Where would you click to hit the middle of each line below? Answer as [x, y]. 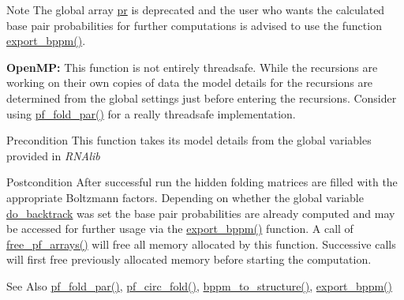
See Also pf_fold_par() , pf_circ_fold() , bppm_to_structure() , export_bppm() [199, 285]
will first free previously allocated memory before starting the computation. [189, 259]
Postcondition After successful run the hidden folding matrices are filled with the [202, 182]
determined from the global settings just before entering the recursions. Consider [202, 97]
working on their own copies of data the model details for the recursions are [190, 82]
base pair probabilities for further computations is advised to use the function [194, 25]
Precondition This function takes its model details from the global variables [189, 140]
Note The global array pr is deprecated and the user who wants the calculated [196, 9]
